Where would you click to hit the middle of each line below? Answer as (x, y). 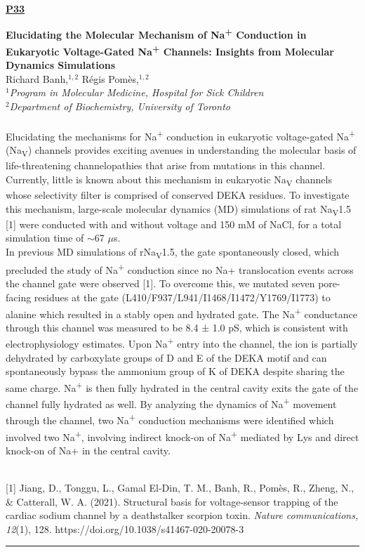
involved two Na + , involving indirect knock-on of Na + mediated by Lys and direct (182, 435)
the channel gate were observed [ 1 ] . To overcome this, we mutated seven (160, 283)
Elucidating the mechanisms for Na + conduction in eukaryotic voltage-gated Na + (181, 135)
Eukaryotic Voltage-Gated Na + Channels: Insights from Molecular (170, 50)
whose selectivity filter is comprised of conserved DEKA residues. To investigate (178, 195)
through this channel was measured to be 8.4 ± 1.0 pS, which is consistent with (177, 327)
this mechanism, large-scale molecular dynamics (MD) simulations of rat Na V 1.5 (179, 209)
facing (19, 297)
